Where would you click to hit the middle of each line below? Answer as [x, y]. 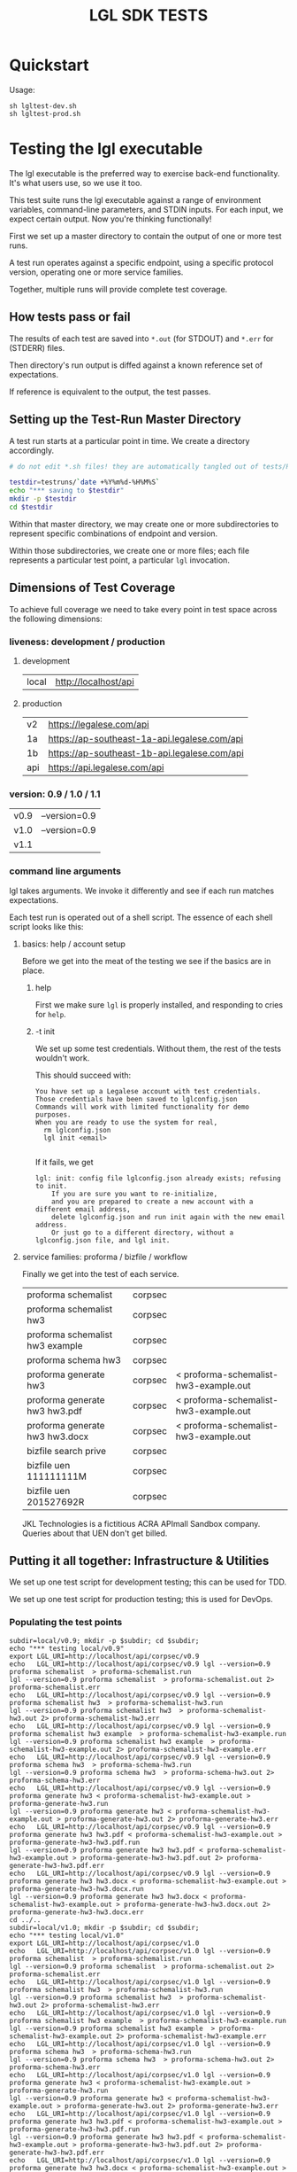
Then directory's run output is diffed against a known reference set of [136, 365]
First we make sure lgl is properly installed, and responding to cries [159, 1004]
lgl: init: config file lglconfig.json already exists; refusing [158, 1178]
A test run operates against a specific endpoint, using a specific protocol [141, 262]
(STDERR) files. [37, 347]
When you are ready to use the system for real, [126, 1122]
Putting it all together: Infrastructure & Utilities [139, 1561]
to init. [51, 1186]
